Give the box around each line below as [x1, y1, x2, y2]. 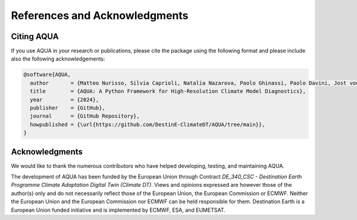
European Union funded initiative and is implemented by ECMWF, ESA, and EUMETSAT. [11, 206, 226, 213]
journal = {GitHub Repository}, [30, 113, 140, 120]
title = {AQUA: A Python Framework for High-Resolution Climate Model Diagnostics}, [30, 88, 306, 95]
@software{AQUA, [23, 71, 71, 78]
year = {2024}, [30, 96, 99, 103]
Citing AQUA [11, 31, 59, 42]
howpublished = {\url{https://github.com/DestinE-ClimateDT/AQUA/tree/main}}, [30, 121, 265, 127]
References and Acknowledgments [11, 9, 189, 22]
